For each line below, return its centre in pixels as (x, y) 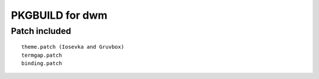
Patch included (41, 31)
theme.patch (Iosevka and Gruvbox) (73, 47)
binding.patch (42, 63)
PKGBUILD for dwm (59, 15)
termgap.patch (42, 55)
